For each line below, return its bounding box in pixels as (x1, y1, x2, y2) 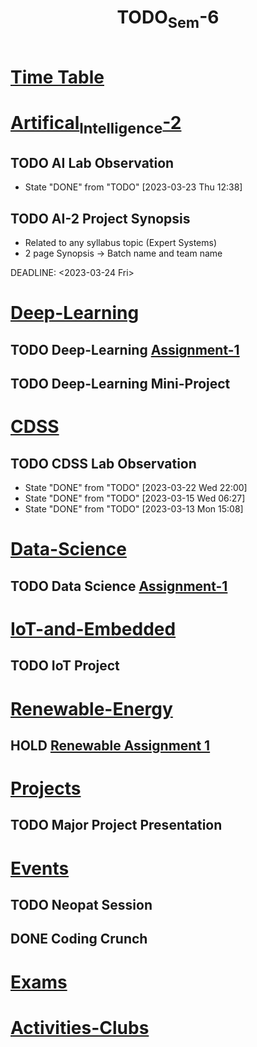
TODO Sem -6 (116, 6, 220, 32)
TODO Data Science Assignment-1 (10, 577, 228, 595)
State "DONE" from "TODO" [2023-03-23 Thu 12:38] (24, 181, 243, 193)
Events (10, 857, 70, 880)
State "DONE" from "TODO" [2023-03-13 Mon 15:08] (24, 503, 244, 515)
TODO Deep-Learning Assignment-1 (10, 341, 240, 358)
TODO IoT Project (10, 657, 120, 675)
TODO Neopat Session (10, 897, 153, 914)
